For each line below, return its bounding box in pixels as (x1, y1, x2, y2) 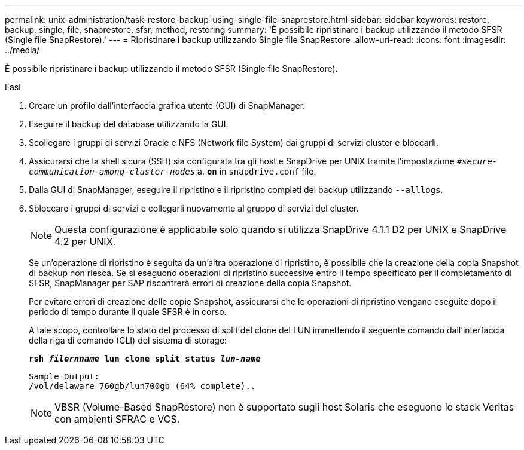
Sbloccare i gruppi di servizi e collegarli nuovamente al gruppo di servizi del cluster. (29, 203, 359, 213)
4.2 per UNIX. (54, 235, 116, 247)
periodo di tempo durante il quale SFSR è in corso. (29, 307, 227, 317)
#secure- (456, 157, 498, 166)
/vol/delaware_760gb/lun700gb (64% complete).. (29, 381, 256, 391)
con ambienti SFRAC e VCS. (54, 413, 180, 425)
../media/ (5, 45, 40, 55)
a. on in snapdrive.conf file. (197, 166, 316, 176)
